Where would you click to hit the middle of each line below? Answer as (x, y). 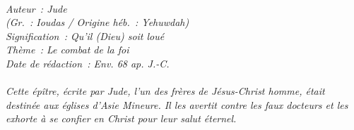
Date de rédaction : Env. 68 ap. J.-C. (88, 63)
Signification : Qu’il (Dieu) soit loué (85, 35)
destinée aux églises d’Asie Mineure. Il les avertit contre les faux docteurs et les (177, 104)
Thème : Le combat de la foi (67, 50)
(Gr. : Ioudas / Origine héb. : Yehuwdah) (98, 22)
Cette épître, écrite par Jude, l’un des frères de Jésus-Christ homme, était (165, 91)
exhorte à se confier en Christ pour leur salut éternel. (121, 118)
